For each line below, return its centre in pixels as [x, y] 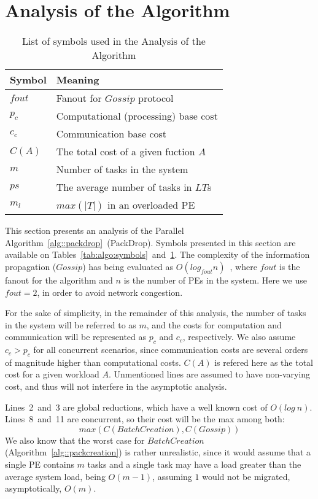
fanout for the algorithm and [59, 280]
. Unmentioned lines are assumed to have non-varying [209, 374]
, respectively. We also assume [239, 337]
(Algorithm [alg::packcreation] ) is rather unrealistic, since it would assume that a [158, 452]
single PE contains [40, 464]
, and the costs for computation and [214, 324]
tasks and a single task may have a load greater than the [194, 464]
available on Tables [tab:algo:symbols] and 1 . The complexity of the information [157, 254]
